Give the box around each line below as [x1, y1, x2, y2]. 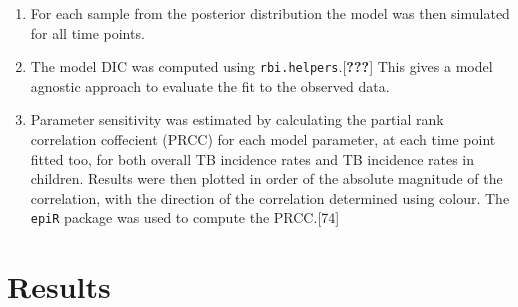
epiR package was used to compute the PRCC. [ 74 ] [30, 207, 340, 228]
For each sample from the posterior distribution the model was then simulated [30, 3, 510, 23]
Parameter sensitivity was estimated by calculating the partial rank [30, 109, 444, 130]
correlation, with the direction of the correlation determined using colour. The [30, 187, 510, 208]
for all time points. [30, 22, 145, 43]
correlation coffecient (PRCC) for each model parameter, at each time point [30, 129, 496, 150]
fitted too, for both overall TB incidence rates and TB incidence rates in [30, 148, 475, 169]
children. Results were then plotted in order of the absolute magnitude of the [30, 168, 503, 189]
